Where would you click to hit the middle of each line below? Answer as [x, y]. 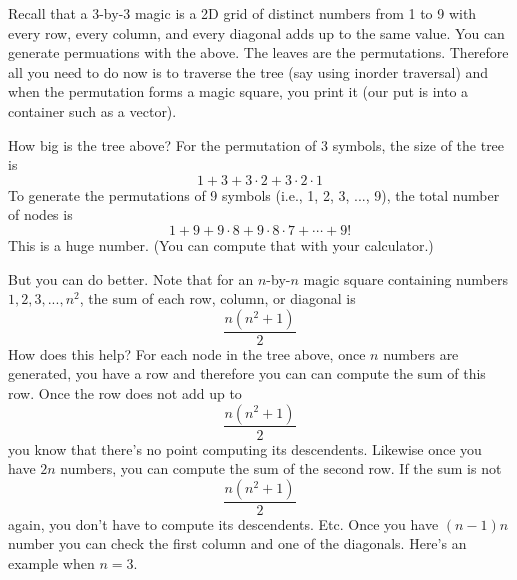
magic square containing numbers [405, 278]
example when [51, 562]
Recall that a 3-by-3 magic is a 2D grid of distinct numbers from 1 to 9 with [242, 13]
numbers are [421, 353]
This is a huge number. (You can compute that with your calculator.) [221, 244]
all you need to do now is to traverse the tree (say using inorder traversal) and [248, 71]
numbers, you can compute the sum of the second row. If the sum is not [281, 468]
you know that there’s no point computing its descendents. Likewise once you [245, 448]
